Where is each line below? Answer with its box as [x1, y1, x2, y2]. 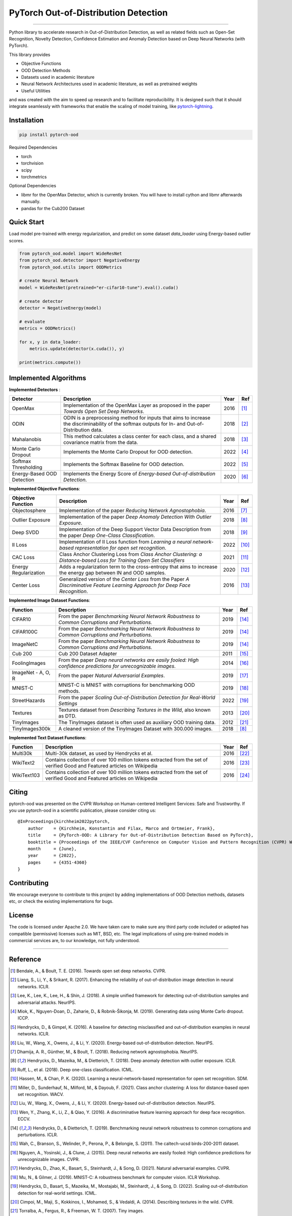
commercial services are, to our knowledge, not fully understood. [9, 938, 140, 944]
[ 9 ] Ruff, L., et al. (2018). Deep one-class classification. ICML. [10, 1067, 134, 1073]
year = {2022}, [27, 853, 77, 858]
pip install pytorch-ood [19, 132, 79, 138]
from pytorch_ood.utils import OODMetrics [19, 264, 122, 270]
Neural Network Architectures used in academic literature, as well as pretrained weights [21, 81, 198, 87]
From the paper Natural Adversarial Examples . [58, 672, 165, 679]
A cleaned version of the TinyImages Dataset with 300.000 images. [58, 725, 213, 732]
